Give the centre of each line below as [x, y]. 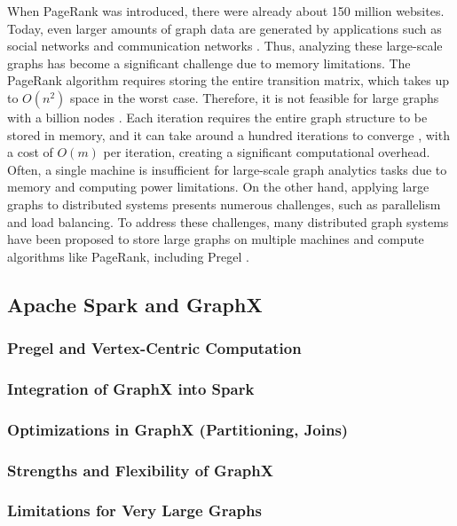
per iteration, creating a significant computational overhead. [267, 152]
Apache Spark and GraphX [135, 304]
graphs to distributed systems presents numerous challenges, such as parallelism [224, 204]
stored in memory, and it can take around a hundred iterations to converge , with [228, 134]
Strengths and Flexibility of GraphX [140, 470]
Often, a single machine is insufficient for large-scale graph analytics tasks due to [227, 169]
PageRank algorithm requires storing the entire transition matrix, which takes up [228, 80]
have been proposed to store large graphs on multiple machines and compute [216, 239]
